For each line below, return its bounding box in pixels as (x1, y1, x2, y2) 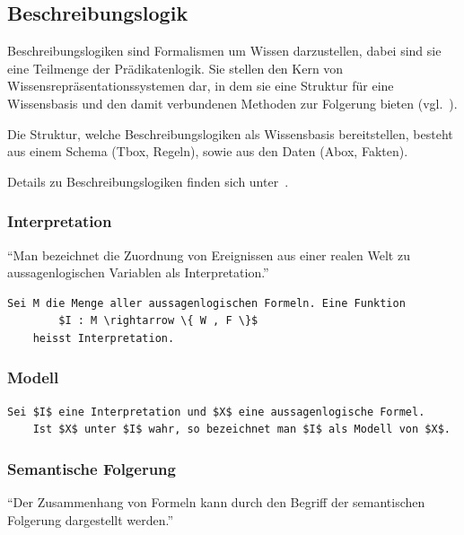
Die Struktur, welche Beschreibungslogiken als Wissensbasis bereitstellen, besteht (7, 124, 453, 143)
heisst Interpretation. (32, 331, 175, 345)
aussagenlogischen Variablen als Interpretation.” (7, 263, 269, 282)
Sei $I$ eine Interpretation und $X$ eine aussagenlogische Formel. (7, 405, 425, 418)
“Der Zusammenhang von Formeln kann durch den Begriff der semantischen (7, 493, 425, 512)
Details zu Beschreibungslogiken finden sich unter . (7, 171, 289, 190)
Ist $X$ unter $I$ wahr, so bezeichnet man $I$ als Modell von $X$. (32, 423, 451, 436)
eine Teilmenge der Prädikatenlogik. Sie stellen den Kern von (7, 58, 344, 77)
